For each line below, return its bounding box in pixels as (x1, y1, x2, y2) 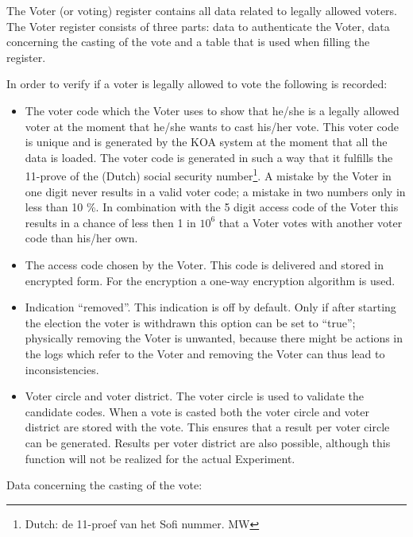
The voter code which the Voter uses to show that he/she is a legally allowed (25, 102, 399, 118)
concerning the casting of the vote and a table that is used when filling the (6, 33, 370, 50)
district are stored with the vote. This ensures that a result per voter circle (25, 419, 390, 435)
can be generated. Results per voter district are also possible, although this (25, 434, 391, 450)
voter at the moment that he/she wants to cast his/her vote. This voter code (25, 118, 399, 134)
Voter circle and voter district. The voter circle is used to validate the (25, 388, 365, 404)
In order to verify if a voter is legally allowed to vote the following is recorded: (6, 75, 388, 92)
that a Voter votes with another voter (218, 214, 403, 230)
